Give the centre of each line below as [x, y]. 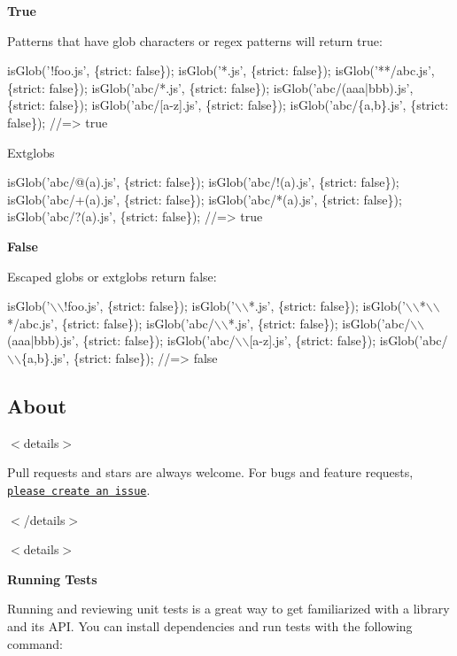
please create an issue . [79, 489]
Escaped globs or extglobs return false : [112, 276]
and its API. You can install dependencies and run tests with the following [210, 625]
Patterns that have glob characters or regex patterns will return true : [195, 40]
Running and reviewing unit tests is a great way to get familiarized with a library [228, 609]
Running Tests [52, 579]
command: [35, 643]
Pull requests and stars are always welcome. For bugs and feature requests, [210, 472]
